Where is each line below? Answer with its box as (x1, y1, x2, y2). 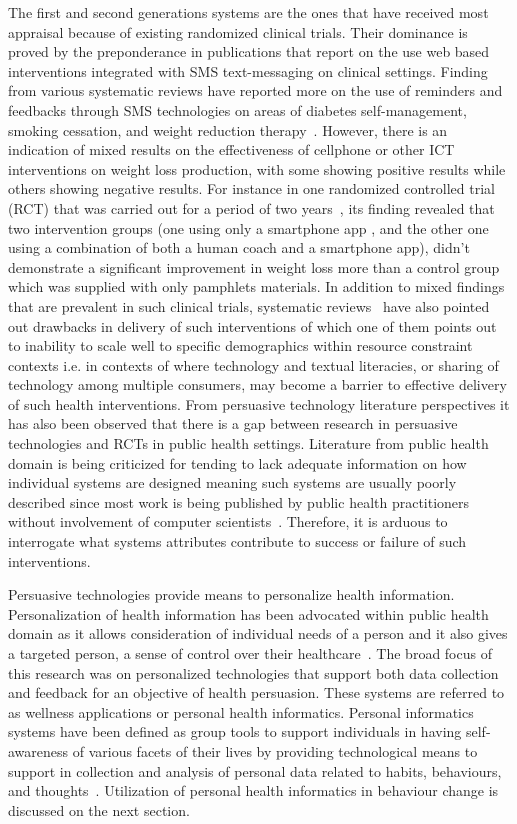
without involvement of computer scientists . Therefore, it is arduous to (8, 511, 448, 532)
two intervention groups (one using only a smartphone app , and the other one (8, 217, 489, 238)
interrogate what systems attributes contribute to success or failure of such (8, 531, 467, 552)
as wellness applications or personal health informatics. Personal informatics (8, 701, 474, 722)
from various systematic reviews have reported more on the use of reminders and (8, 80, 503, 101)
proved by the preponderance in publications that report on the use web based (8, 41, 490, 62)
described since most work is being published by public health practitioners (8, 491, 470, 512)
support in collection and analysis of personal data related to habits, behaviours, (8, 760, 502, 781)
